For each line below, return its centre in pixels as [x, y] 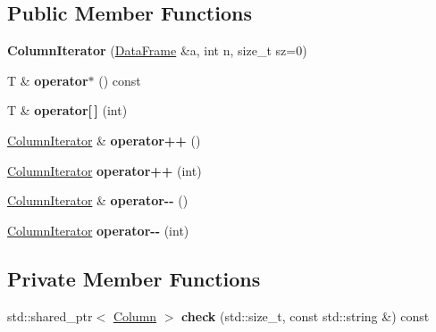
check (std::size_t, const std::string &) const [306, 315]
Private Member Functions [134, 278]
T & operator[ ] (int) [67, 110]
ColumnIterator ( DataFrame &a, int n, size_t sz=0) [157, 50]
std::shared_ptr [50, 315]
